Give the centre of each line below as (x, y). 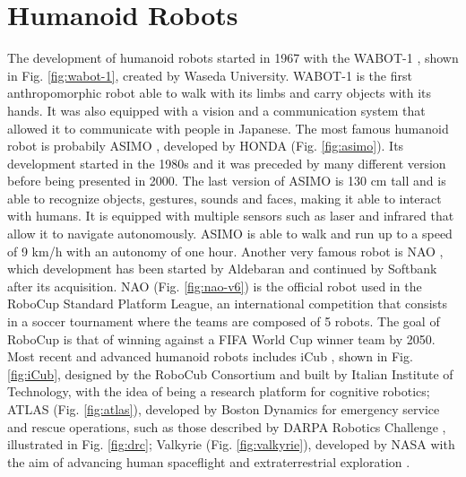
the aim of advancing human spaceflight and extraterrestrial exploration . (209, 461)
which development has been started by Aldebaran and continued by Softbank (222, 269)
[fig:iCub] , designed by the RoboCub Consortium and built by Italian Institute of (230, 373)
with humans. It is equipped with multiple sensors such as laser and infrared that (231, 216)
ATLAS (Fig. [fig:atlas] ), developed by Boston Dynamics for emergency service (224, 409)
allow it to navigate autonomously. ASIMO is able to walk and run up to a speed (230, 234)
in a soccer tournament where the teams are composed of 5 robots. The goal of (224, 321)
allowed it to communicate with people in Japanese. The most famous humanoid (228, 128)
